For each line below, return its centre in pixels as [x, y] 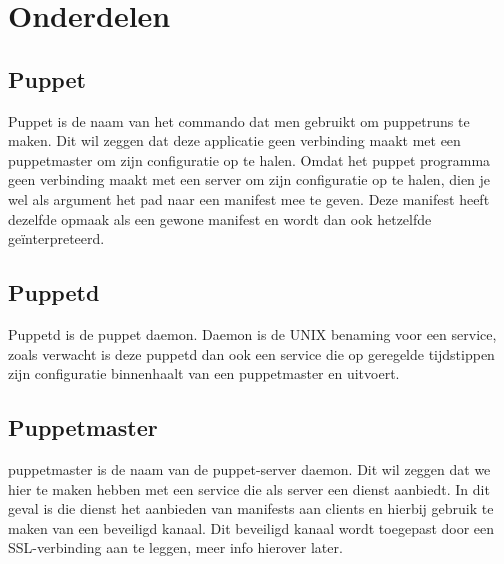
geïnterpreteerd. [56, 238]
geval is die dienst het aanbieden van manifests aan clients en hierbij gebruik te [251, 508]
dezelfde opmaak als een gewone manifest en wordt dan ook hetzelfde [220, 218]
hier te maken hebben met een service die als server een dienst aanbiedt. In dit [249, 488]
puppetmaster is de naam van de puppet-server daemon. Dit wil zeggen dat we [249, 468]
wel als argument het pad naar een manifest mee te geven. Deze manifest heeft [249, 198]
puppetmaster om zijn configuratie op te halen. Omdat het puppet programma [249, 159]
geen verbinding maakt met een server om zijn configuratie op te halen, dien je [249, 179]
